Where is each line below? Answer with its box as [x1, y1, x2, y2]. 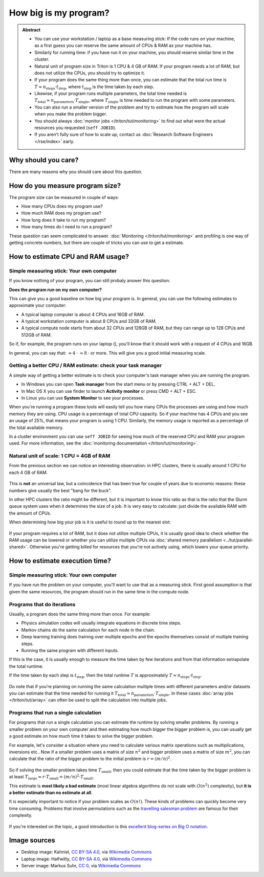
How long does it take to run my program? [21, 217, 106, 223]
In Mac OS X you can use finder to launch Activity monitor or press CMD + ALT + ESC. [21, 388, 197, 394]
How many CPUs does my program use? [21, 203, 103, 209]
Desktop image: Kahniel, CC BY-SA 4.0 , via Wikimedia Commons [21, 849, 152, 855]
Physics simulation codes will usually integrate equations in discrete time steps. [21, 620, 182, 626]
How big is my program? [9, 7, 110, 18]
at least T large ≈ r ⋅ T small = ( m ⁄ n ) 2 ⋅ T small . [9, 773, 94, 781]
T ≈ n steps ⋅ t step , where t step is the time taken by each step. [34, 84, 154, 90]
